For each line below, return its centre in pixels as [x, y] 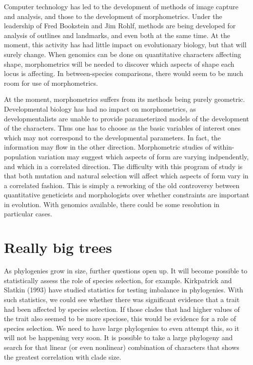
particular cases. [28, 214]
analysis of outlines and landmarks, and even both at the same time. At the [117, 35]
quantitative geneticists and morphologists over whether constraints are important [127, 195]
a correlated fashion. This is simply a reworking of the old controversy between [122, 185]
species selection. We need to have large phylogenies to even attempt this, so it [122, 328]
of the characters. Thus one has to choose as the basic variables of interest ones [122, 128]
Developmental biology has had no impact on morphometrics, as [100, 108]
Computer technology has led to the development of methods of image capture [121, 6]
